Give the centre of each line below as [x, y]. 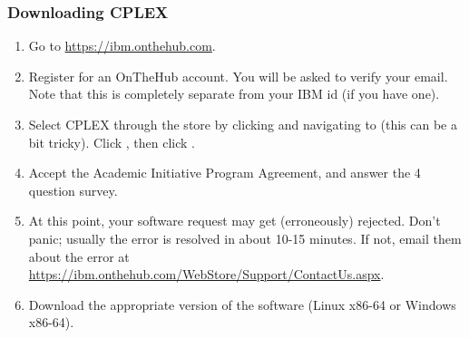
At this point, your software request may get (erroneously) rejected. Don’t [234, 221]
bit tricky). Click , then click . [112, 142]
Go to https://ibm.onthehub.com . [122, 46]
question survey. [73, 190]
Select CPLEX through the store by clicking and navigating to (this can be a [243, 124]
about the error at [79, 256]
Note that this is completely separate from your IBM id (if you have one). [234, 94]
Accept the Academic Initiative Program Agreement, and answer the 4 [225, 173]
